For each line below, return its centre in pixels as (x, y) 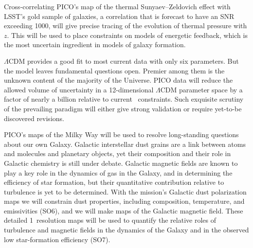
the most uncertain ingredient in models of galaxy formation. (95, 44)
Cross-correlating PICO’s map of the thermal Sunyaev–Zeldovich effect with (117, 6)
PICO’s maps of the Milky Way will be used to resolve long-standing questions (121, 134)
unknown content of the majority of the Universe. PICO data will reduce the (118, 80)
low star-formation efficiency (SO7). (57, 239)
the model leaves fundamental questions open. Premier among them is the (114, 70)
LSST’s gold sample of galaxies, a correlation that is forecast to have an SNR (119, 16)
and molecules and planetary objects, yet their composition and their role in (117, 153)
